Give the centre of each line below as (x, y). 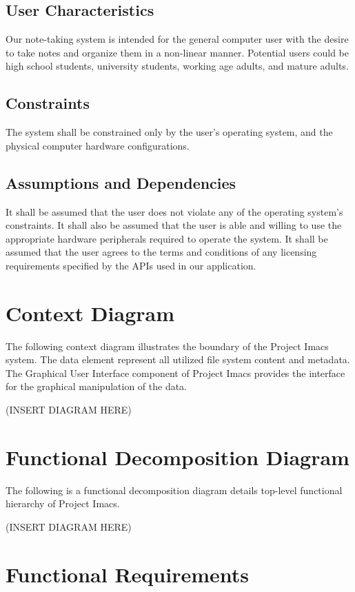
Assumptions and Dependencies (121, 182)
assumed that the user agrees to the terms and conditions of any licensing (161, 252)
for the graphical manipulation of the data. (97, 386)
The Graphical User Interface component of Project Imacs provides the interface (175, 372)
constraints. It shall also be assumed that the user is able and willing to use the (174, 225)
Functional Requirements (127, 574)
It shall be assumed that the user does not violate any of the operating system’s (174, 211)
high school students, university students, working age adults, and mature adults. (177, 66)
